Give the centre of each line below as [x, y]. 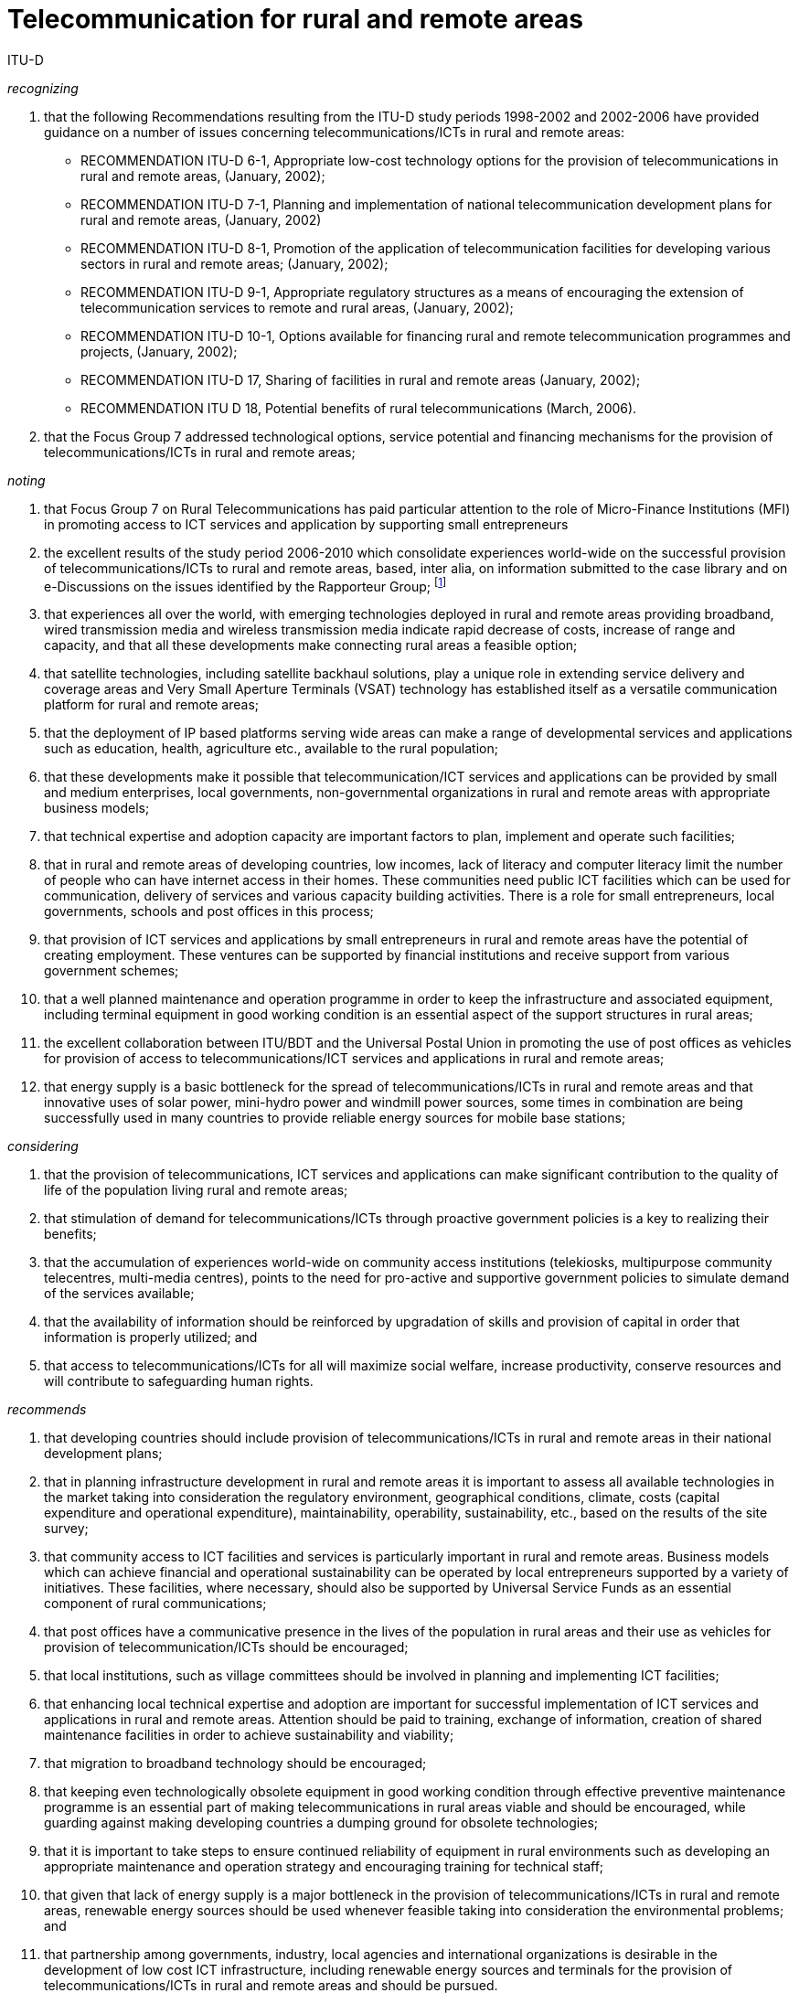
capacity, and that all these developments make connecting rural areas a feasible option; [311, 645]
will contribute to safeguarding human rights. [179, 1381]
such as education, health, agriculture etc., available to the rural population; [271, 749]
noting [27, 480]
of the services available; [119, 1294]
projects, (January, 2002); [159, 351]
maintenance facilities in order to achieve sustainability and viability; [249, 1735]
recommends [47, 1410]
